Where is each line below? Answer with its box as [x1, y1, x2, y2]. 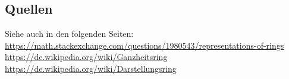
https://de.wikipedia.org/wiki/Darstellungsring [5, 62, 177, 74]
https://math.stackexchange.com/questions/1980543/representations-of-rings [5, 39, 284, 51]
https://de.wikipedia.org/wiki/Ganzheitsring [5, 50, 168, 63]
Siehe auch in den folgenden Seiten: [5, 27, 134, 40]
